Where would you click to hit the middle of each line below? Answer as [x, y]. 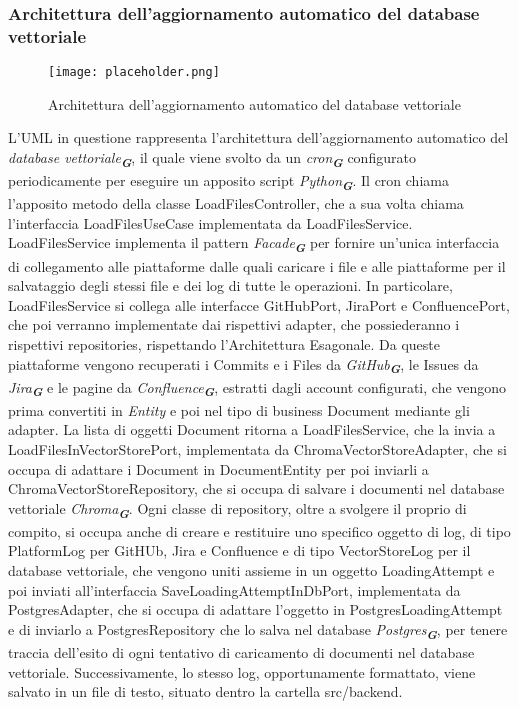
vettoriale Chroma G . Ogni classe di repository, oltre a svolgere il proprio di [237, 509]
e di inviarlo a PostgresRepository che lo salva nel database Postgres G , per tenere [258, 630]
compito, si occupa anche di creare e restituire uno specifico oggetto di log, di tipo [259, 530]
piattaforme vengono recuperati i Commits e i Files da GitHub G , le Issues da [243, 365]
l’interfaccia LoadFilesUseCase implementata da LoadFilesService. [210, 222]
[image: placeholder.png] [134, 72]
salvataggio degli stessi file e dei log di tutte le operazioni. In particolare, [230, 285]
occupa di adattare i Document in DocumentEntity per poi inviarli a [218, 468]
